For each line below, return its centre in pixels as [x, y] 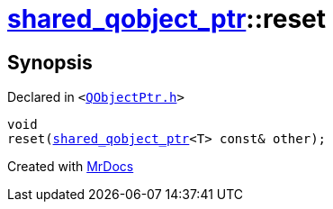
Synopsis [50, 62]
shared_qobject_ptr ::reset [167, 19]
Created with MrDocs [71, 167]
